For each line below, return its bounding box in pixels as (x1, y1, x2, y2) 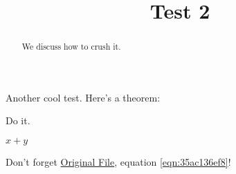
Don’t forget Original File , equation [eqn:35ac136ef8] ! (6, 155, 231, 169)
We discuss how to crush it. (21, 41, 121, 52)
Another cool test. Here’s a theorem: (6, 90, 161, 104)
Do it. (6, 113, 30, 128)
